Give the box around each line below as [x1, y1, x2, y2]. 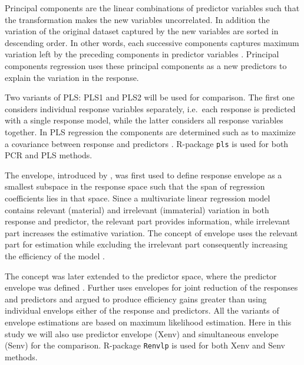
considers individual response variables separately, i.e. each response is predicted [5, 102, 296, 115]
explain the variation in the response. [5, 71, 139, 83]
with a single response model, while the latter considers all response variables [5, 114, 283, 126]
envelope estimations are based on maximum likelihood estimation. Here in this [5, 315, 292, 328]
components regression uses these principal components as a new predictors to [5, 59, 287, 71]
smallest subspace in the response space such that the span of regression [5, 180, 265, 193]
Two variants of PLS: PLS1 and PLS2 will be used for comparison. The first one [5, 91, 295, 103]
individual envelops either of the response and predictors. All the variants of [5, 304, 279, 317]
